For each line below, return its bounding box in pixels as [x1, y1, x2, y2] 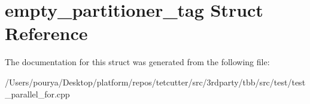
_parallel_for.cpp [5, 87, 70, 100]
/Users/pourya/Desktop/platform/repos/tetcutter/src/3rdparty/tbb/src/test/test [5, 75, 306, 88]
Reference [5, 21, 88, 45]
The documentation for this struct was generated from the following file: [5, 56, 270, 68]
